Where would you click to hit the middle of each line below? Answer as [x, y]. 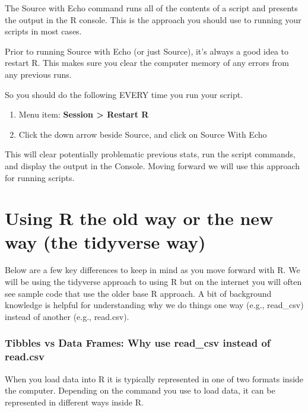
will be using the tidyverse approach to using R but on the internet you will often [153, 282]
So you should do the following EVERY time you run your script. [124, 94]
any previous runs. [38, 74]
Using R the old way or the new [139, 218]
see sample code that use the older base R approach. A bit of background [138, 293]
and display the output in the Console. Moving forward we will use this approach [153, 165]
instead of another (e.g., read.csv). [67, 316]
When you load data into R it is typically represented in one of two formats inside [154, 378]
